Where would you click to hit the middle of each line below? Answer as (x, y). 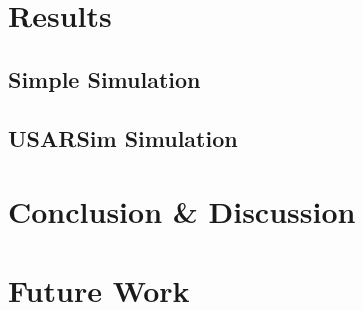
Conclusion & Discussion (182, 211)
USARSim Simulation (123, 137)
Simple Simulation (104, 78)
